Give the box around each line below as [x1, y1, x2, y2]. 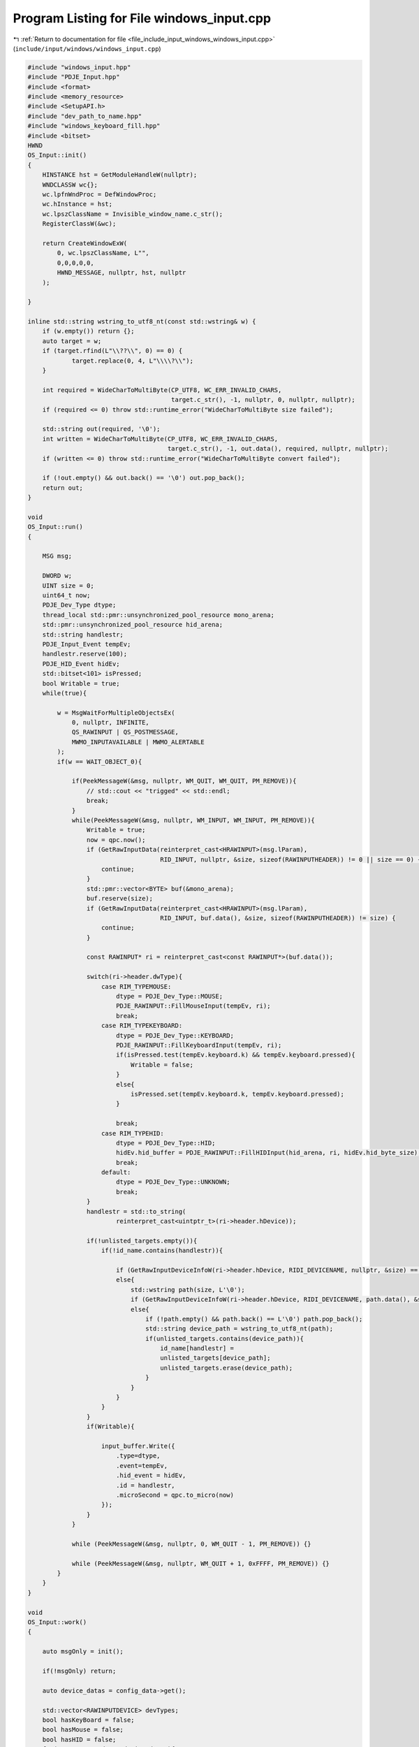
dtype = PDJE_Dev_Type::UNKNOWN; [115, 1178, 230, 1186]
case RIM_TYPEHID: [101, 1129, 164, 1137]
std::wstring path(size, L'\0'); [130, 1286, 245, 1293]
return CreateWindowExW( [42, 239, 128, 247]
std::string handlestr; [42, 630, 124, 639]
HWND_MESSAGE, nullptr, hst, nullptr [57, 269, 186, 277]
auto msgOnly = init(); [42, 1648, 124, 1655]
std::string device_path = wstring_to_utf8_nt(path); [145, 1325, 334, 1333]
